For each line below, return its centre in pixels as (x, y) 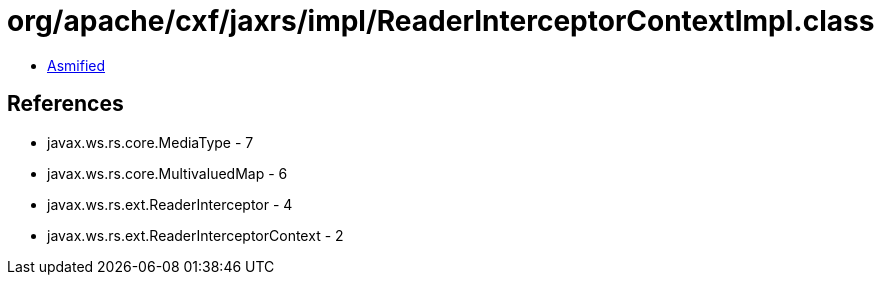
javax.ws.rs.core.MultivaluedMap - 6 (167, 173)
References (65, 104)
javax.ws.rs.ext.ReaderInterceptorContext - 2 (195, 235)
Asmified (76, 65)
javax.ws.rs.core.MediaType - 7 (150, 142)
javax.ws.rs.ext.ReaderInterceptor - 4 (170, 204)
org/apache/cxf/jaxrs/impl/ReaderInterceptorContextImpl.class (441, 21)
